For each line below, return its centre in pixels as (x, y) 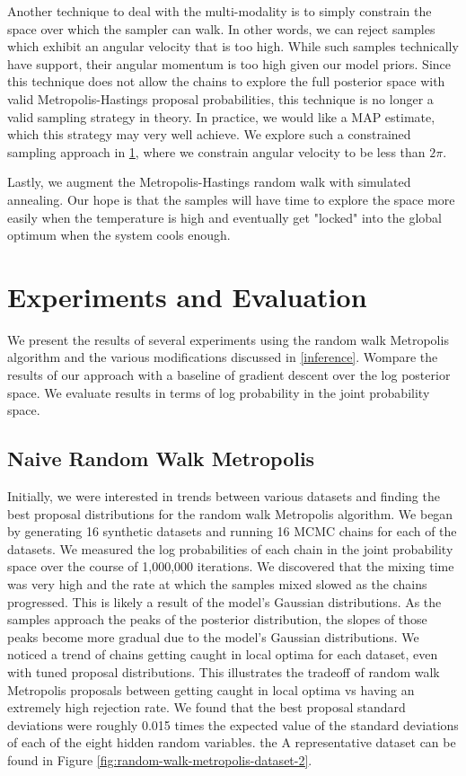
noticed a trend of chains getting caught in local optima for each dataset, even (223, 654)
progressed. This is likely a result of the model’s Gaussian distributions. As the (224, 601)
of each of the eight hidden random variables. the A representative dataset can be (232, 742)
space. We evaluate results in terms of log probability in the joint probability (219, 392)
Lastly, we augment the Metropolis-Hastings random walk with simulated (209, 182)
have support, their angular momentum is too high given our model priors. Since (229, 63)
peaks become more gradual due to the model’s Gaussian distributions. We (213, 636)
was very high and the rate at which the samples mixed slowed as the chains (217, 583)
